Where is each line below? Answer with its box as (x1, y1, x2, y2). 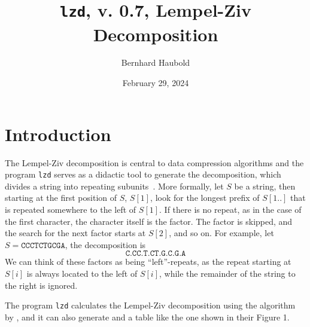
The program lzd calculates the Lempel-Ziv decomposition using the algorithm (5, 299, 296, 311)
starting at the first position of (5, 191, 117, 204)
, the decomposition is (65, 238, 146, 250)
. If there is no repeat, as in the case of (159, 203, 302, 215)
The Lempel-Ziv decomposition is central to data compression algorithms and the (5, 156, 304, 169)
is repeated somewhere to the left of (5, 203, 136, 215)
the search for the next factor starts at (5, 227, 146, 239)
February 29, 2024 (122, 77, 189, 89)
